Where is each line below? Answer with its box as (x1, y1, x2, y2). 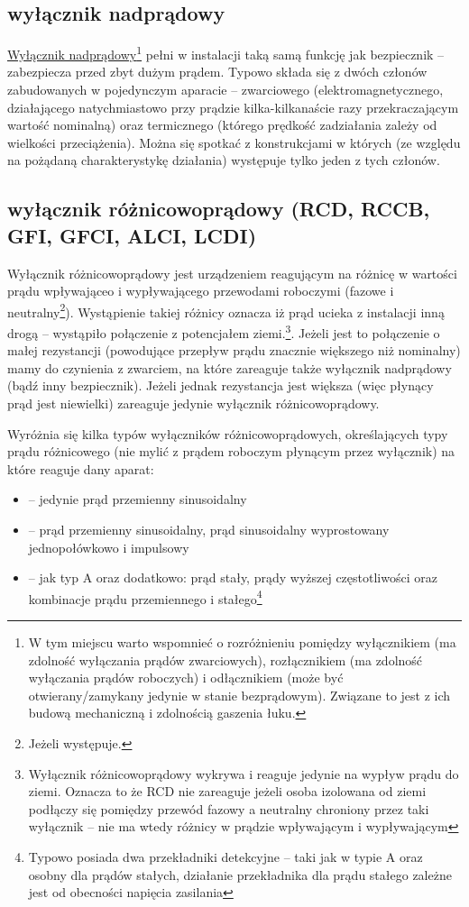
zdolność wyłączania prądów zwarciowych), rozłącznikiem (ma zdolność (28, 650, 423, 669)
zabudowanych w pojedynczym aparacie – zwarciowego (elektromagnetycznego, (7, 80, 444, 99)
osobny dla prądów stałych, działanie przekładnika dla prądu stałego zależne (28, 865, 452, 884)
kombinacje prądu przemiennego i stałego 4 (28, 586, 262, 608)
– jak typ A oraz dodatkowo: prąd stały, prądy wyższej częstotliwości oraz (28, 568, 437, 587)
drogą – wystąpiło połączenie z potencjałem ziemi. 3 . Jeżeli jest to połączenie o (7, 321, 440, 342)
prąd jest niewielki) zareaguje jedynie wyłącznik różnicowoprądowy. (7, 394, 380, 413)
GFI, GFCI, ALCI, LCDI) (7, 221, 257, 249)
